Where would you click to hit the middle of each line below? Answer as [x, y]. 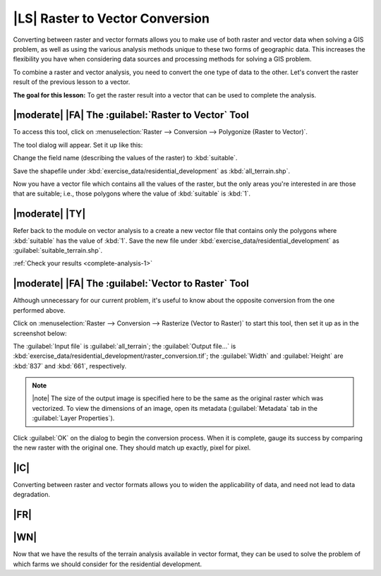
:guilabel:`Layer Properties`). [73, 418]
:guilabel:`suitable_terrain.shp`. [58, 251]
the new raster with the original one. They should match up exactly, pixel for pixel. [132, 448]
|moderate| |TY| [49, 214]
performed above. [40, 310]
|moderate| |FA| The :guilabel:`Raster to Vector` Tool [131, 115]
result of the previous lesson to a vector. [72, 82]
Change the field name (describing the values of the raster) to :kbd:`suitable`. [125, 158]
